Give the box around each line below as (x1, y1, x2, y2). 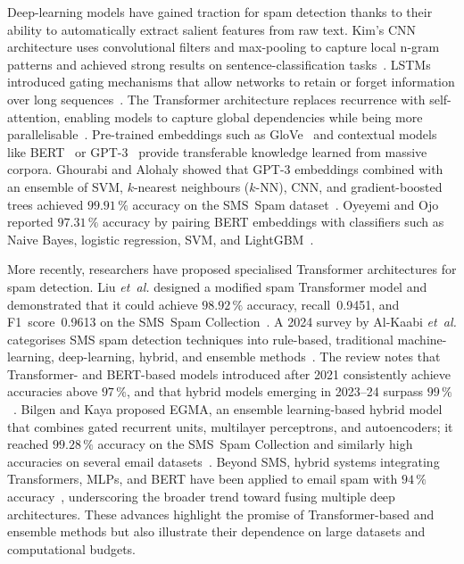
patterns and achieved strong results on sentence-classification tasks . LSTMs (7, 54, 431, 73)
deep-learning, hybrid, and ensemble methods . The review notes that (58, 347, 441, 366)
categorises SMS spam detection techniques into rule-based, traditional (7, 329, 394, 348)
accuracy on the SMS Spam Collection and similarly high (97, 435, 413, 453)
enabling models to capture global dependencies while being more (64, 107, 423, 126)
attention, (7, 107, 61, 126)
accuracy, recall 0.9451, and (246, 294, 400, 313)
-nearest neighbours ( (133, 177, 250, 195)
